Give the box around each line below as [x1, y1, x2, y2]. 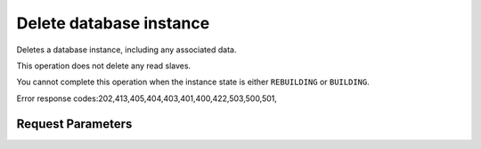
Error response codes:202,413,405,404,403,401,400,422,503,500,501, [16, 93, 278, 104]
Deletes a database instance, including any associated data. [16, 44, 237, 55]
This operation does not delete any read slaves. [16, 60, 192, 71]
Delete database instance [16, 13, 210, 33]
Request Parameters [16, 116, 133, 131]
